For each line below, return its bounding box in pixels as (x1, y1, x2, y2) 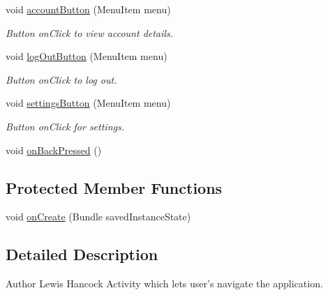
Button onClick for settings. (6, 119, 124, 133)
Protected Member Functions (6, 176, 223, 198)
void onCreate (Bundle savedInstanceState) (6, 209, 191, 224)
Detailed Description (6, 243, 158, 265)
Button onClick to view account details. (6, 25, 173, 40)
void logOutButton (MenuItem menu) (6, 49, 167, 63)
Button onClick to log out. (6, 72, 117, 86)
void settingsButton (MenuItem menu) (6, 96, 171, 110)
